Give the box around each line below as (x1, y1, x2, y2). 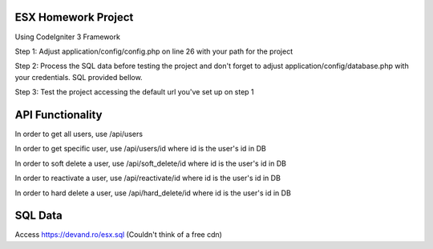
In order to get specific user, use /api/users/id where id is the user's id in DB (14, 144, 266, 154)
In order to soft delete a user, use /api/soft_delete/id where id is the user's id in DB (14, 159, 286, 168)
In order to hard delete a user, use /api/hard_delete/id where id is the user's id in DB (14, 188, 292, 198)
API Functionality (14, 108, 103, 122)
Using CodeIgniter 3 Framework (14, 32, 120, 42)
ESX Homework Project (14, 10, 134, 24)
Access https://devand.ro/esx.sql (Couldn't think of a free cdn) (14, 230, 222, 239)
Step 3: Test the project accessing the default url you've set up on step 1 (14, 87, 254, 97)
